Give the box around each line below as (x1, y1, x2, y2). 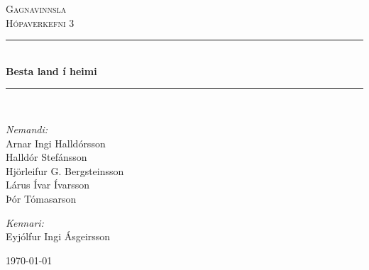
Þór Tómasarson (6, 191, 77, 206)
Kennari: (6, 215, 44, 230)
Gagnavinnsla (6, 1, 67, 16)
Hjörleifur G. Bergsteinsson (6, 163, 124, 178)
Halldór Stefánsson (6, 150, 87, 164)
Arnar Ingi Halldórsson (6, 135, 106, 150)
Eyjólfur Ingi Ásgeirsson (6, 229, 111, 244)
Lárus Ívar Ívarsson (6, 177, 89, 192)
